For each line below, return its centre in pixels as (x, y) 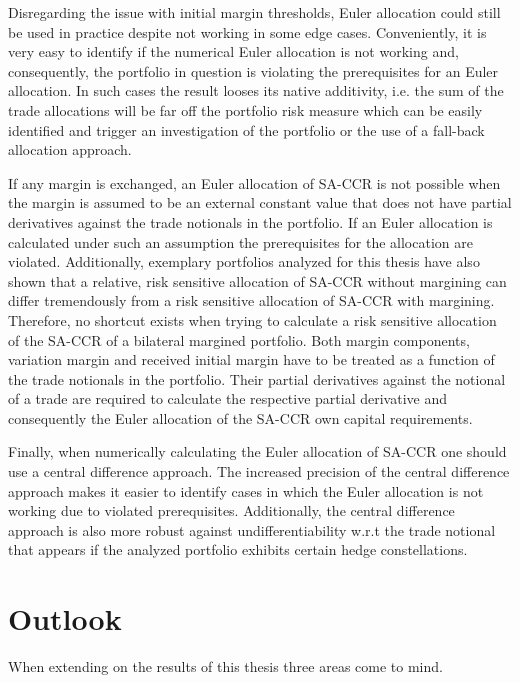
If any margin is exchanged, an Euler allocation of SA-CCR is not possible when (254, 182)
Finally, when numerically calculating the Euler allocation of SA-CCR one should (257, 451)
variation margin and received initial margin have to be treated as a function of (251, 359)
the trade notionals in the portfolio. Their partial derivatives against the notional (257, 378)
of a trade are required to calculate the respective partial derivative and (228, 398)
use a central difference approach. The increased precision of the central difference (259, 471)
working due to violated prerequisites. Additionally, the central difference (231, 510)
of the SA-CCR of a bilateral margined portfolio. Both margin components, (239, 339)
